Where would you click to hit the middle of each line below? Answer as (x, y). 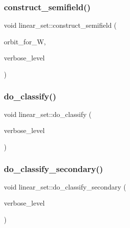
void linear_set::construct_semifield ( (60, 25)
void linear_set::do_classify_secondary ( (65, 186)
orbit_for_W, (25, 41)
